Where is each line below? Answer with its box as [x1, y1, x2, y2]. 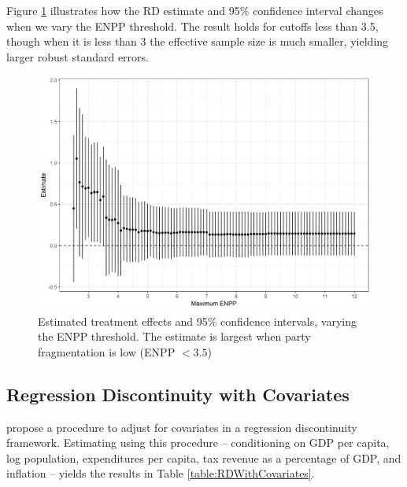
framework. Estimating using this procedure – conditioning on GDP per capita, [6, 434, 390, 451]
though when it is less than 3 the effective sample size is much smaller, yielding [6, 33, 389, 50]
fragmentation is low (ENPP [38, 343, 176, 360]
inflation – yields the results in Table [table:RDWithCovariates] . [6, 465, 315, 481]
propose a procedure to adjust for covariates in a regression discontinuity [6, 419, 357, 435]
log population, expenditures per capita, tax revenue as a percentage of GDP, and [6, 449, 401, 466]
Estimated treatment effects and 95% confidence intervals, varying [38, 312, 357, 329]
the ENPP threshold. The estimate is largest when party [38, 328, 311, 345]
